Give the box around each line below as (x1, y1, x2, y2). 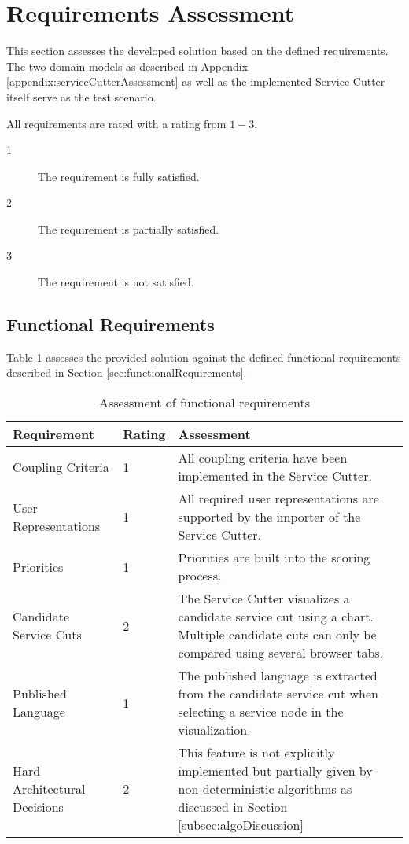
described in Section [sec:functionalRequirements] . (6, 364, 247, 381)
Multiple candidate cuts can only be (178, 625, 377, 644)
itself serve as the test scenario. (6, 88, 157, 105)
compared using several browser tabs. (178, 643, 384, 662)
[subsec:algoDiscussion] (178, 816, 304, 835)
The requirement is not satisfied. (38, 274, 194, 290)
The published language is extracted (178, 666, 378, 685)
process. (178, 566, 222, 585)
